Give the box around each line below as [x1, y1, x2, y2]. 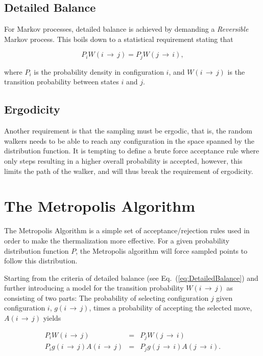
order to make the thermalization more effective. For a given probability [4, 235, 230, 246]
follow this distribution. [4, 255, 78, 266]
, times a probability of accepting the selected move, [89, 302, 252, 313]
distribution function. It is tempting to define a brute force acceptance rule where [4, 145, 259, 156]
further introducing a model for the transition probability [4, 282, 184, 293]
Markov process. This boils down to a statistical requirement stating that [4, 33, 233, 44]
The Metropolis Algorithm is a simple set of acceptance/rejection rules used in [4, 225, 250, 236]
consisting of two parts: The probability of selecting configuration [4, 292, 209, 303]
